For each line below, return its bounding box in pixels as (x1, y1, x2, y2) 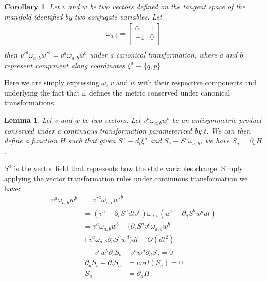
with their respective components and (137, 77, 257, 88)
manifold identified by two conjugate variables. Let (4, 11, 162, 22)
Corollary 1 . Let (4, 1, 60, 11)
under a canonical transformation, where (89, 49, 217, 60)
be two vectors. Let (82, 115, 141, 125)
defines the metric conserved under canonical (89, 87, 230, 98)
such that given (68, 135, 116, 146)
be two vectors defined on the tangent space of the (90, 1, 245, 11)
